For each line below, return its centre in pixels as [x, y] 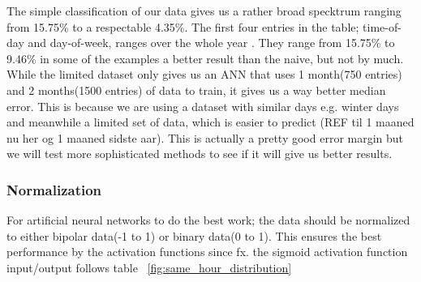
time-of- [382, 26]
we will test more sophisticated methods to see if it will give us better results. [200, 154]
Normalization [54, 189]
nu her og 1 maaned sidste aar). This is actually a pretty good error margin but [205, 137]
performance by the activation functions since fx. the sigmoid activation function [207, 252]
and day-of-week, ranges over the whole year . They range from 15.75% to [211, 43]
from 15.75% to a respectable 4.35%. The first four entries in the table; [183, 26]
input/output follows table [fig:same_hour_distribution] [149, 267]
